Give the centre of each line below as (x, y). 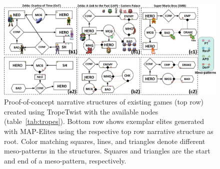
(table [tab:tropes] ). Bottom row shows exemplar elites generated (104, 121)
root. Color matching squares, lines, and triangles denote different (105, 141)
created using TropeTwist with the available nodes (81, 111)
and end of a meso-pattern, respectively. (65, 160)
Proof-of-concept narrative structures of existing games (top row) (104, 102)
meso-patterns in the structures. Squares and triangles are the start (107, 151)
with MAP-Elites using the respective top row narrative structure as (109, 131)
